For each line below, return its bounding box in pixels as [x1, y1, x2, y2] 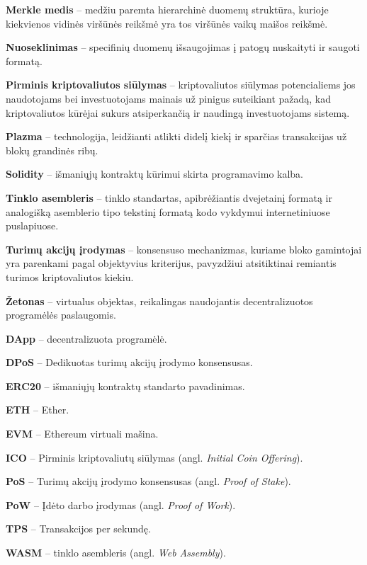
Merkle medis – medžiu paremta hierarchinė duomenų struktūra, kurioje [6, 2, 329, 16]
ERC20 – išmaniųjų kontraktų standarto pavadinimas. [6, 378, 245, 393]
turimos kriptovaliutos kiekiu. [6, 269, 134, 284]
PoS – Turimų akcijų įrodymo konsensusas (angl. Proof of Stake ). [6, 474, 291, 489]
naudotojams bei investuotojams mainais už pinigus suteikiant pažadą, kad [6, 91, 332, 105]
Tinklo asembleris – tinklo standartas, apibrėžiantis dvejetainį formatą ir [6, 190, 332, 205]
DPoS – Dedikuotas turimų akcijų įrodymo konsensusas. [6, 355, 253, 370]
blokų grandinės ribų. [6, 142, 98, 157]
